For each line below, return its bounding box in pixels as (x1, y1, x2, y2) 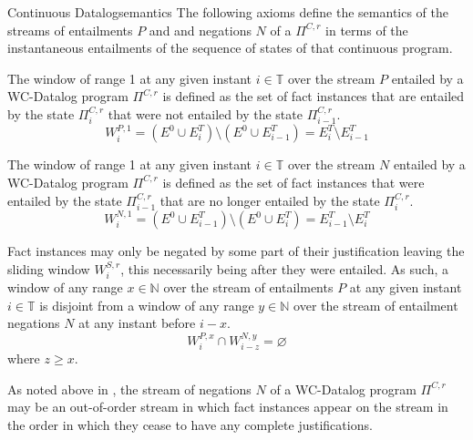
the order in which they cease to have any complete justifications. (7, 414, 373, 434)
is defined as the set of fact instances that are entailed (162, 87, 465, 106)
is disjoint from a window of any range (39, 295, 254, 314)
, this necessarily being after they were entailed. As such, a (120, 259, 449, 278)
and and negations (149, 20, 252, 39)
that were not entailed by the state (108, 104, 303, 123)
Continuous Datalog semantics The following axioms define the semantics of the (7, 3, 449, 21)
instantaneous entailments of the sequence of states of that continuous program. (7, 38, 453, 57)
